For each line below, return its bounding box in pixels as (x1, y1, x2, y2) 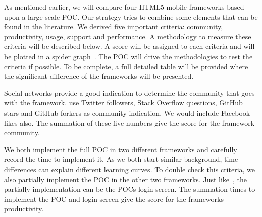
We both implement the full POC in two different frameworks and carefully (4, 144, 237, 154)
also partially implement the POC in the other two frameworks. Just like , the (4, 174, 247, 184)
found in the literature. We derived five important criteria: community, (4, 21, 223, 32)
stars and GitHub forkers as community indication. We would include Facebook (4, 107, 250, 118)
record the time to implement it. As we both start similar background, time (4, 154, 238, 165)
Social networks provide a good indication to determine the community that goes (4, 87, 255, 98)
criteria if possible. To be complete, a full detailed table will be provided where (4, 61, 248, 71)
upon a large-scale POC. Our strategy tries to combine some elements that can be (4, 11, 258, 22)
